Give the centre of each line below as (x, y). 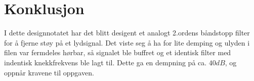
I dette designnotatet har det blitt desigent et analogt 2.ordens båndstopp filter (127, 33)
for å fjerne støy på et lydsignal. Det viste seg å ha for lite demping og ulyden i (127, 42)
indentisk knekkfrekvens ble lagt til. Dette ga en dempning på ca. (105, 62)
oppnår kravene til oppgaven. (49, 72)
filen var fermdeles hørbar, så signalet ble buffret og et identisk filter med (118, 52)
